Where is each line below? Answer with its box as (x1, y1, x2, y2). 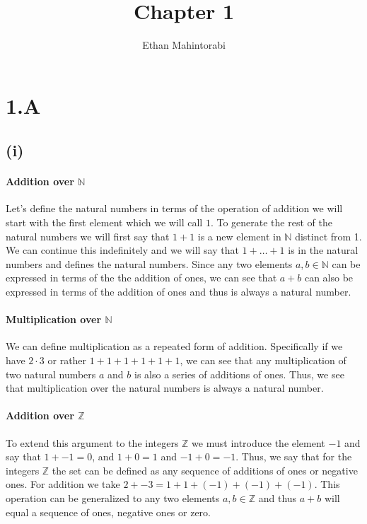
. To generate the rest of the (210, 215, 332, 230)
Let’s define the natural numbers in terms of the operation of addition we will (6, 201, 343, 216)
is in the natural (288, 243, 359, 257)
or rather (47, 353, 87, 368)
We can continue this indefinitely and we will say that (6, 243, 239, 257)
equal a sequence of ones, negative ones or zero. (6, 504, 211, 519)
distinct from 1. (295, 228, 362, 243)
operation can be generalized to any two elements (6, 490, 220, 505)
